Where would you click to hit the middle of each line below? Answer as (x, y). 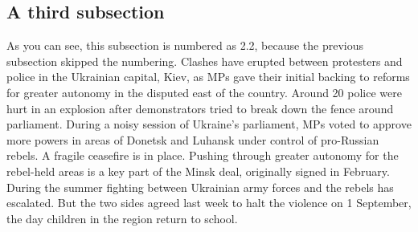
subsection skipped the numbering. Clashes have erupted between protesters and (205, 61)
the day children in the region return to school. (122, 218)
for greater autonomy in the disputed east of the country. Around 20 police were (204, 92)
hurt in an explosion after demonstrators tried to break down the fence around (200, 108)
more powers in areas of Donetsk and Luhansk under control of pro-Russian (193, 139)
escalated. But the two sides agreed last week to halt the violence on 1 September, (209, 203)
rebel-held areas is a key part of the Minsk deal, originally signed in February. (198, 171)
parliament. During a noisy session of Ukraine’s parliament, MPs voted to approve (209, 124)
